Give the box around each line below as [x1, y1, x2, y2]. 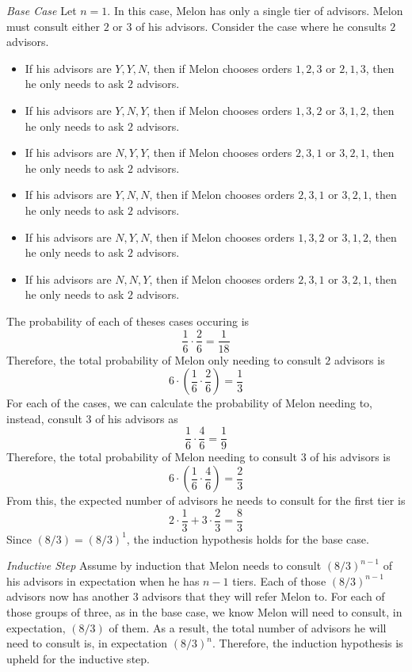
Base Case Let [6, 2, 77, 18]
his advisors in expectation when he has [6, 572, 200, 589]
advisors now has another [6, 588, 130, 605]
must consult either [6, 17, 101, 34]
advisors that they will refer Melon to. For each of [142, 588, 385, 605]
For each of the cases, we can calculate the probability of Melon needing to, [6, 395, 373, 411]
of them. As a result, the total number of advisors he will [109, 619, 387, 636]
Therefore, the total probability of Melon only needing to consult [6, 351, 322, 368]
